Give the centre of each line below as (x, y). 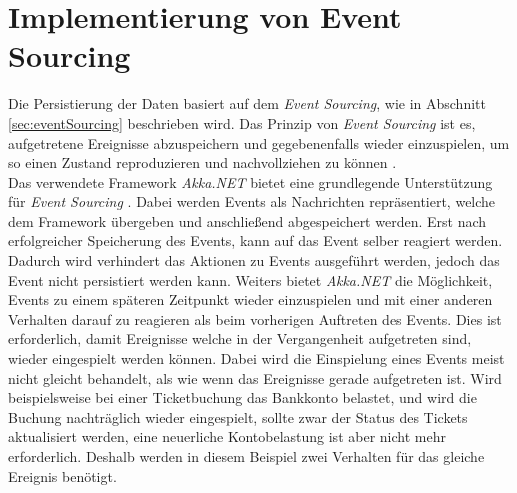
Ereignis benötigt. (62, 475)
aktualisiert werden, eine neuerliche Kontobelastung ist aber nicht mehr (227, 436)
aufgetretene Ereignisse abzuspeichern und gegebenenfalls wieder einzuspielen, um (259, 142)
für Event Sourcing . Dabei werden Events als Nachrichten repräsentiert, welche (252, 201)
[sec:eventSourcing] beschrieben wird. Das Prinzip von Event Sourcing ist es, (242, 122)
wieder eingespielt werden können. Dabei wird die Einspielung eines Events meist (256, 358)
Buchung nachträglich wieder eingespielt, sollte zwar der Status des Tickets (238, 416)
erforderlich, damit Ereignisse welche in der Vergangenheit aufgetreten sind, (240, 338)
